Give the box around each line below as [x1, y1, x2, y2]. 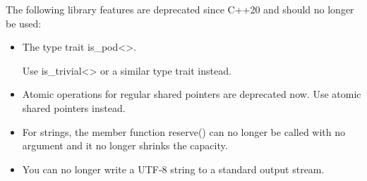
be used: [6, 15, 42, 30]
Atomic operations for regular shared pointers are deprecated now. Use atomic [22, 87, 361, 101]
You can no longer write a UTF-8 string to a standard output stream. [22, 161, 325, 176]
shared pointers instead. [22, 100, 126, 115]
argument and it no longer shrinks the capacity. [22, 138, 228, 153]
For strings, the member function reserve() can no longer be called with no [22, 124, 346, 139]
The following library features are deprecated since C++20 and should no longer [6, 2, 354, 16]
